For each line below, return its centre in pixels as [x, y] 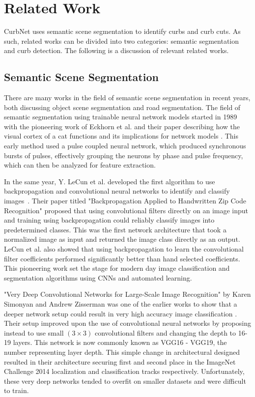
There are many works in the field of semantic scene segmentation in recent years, [127, 98]
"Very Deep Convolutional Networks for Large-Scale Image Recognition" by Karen [127, 294]
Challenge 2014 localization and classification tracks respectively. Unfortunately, [124, 371]
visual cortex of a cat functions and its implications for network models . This [121, 136]
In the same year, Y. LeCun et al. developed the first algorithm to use [110, 181]
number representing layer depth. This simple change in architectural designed [122, 352]
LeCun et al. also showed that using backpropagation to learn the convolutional [124, 249]
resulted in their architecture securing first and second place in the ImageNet [120, 361]
